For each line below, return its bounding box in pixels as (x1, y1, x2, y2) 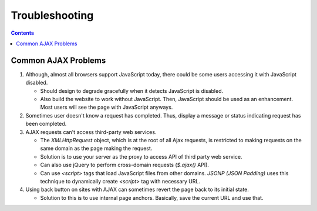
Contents (11, 29, 35, 36)
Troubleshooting (11, 9, 94, 22)
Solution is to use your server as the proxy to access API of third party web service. (40, 153, 242, 160)
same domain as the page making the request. (40, 145, 153, 152)
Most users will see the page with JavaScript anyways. (40, 103, 173, 111)
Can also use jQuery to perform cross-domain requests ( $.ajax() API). (40, 162, 210, 169)
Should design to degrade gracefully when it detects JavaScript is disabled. (40, 87, 223, 94)
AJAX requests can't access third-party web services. (25, 128, 157, 135)
